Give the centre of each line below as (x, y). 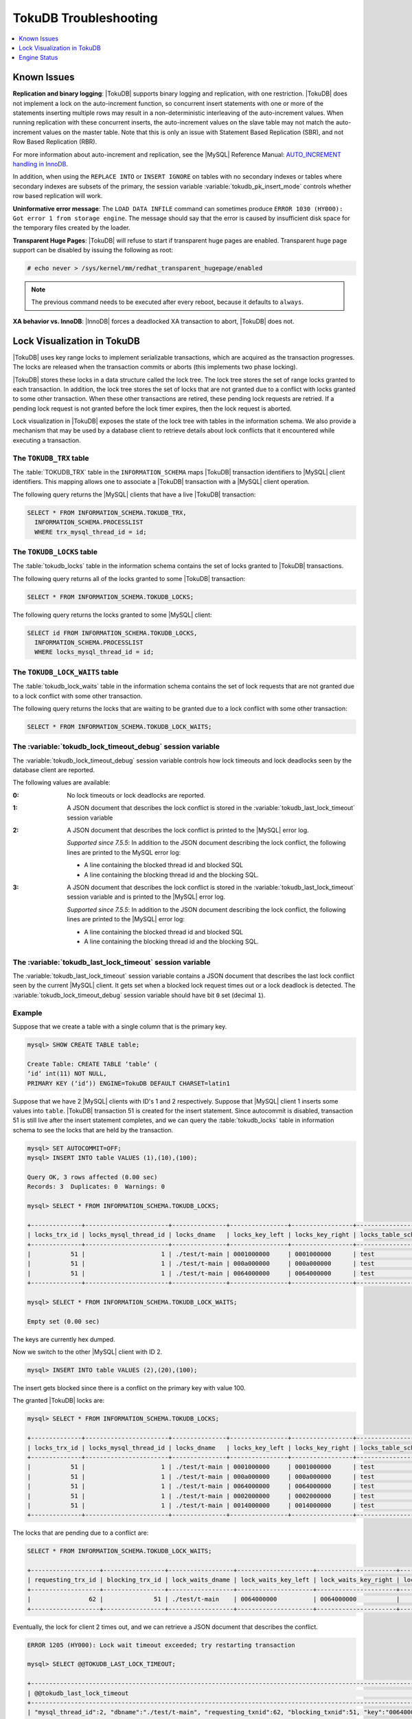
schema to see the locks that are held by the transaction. (93, 1130)
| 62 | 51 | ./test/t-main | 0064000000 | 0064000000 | (214, 1599)
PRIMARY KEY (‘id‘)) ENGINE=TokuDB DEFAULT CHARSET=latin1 (128, 1083)
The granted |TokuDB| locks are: (59, 1401)
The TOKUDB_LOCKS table (55, 551)
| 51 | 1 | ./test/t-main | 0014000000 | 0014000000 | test (201, 1505)
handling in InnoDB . (41, 164)
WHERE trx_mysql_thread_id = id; (91, 532)
